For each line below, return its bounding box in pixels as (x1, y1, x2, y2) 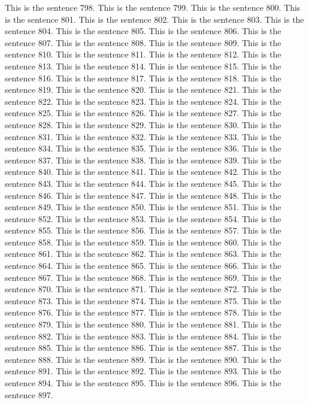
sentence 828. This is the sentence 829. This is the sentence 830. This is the (5, 118, 281, 131)
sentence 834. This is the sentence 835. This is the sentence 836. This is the (5, 142, 281, 154)
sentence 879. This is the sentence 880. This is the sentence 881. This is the (5, 318, 281, 331)
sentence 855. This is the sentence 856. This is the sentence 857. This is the (5, 224, 281, 237)
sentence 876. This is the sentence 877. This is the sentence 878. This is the (5, 306, 281, 319)
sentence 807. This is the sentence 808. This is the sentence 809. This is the (5, 36, 281, 49)
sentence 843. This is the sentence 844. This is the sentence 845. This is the (5, 177, 281, 189)
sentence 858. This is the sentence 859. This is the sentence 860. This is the (5, 235, 281, 248)
